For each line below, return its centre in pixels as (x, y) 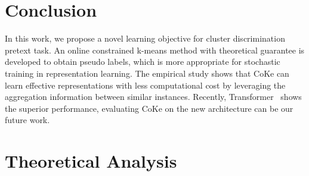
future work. (27, 120)
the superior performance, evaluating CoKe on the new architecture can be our (149, 108)
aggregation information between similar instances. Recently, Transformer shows (153, 97)
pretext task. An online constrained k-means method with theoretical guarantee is (155, 50)
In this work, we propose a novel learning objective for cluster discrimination (145, 38)
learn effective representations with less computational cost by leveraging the (145, 85)
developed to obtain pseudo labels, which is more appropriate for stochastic (143, 62)
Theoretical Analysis (91, 161)
